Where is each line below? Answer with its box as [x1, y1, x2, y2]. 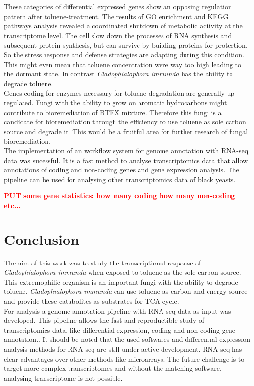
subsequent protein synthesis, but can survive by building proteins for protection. [4, 40, 248, 50]
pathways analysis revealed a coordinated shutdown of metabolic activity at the [4, 21, 243, 31]
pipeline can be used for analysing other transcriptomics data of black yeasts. [4, 174, 236, 184]
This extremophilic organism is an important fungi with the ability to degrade [4, 276, 238, 287]
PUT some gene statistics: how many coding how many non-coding [4, 191, 235, 201]
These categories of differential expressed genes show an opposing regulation [4, 1, 232, 11]
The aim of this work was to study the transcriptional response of [4, 257, 201, 267]
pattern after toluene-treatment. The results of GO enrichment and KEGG [4, 11, 229, 21]
